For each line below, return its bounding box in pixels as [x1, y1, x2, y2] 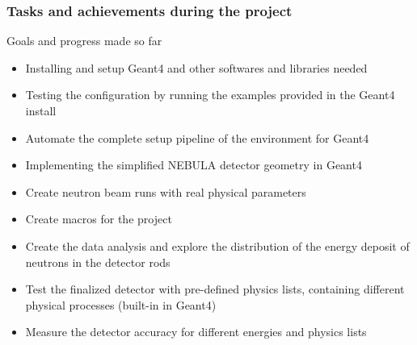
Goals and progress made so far [6, 32, 162, 49]
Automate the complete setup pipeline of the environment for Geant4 [25, 129, 369, 146]
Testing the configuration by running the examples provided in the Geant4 [25, 86, 395, 103]
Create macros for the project [25, 210, 172, 227]
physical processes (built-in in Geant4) [25, 296, 217, 313]
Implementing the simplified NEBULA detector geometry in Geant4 [25, 156, 362, 173]
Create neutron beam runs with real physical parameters [25, 183, 306, 200]
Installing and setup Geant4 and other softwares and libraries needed [25, 59, 368, 76]
